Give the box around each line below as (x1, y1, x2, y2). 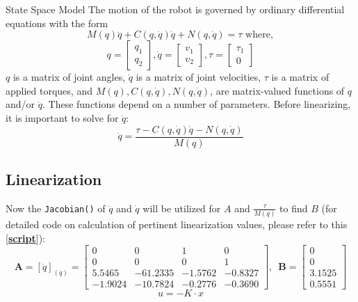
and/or (6, 97, 35, 111)
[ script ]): (6, 230, 45, 245)
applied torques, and (6, 83, 92, 97)
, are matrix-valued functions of (210, 83, 345, 97)
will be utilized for (143, 200, 221, 215)
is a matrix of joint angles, (13, 70, 126, 84)
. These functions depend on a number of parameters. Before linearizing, (42, 97, 351, 111)
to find (279, 200, 308, 215)
